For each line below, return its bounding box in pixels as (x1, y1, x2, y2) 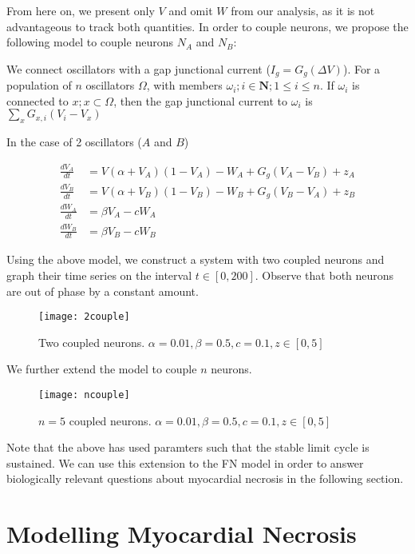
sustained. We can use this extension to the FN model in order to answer (6, 454, 364, 471)
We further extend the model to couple (6, 361, 197, 377)
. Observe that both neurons (255, 266, 394, 283)
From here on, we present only (6, 2, 155, 18)
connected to (6, 92, 69, 109)
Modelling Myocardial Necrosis (6, 517, 357, 550)
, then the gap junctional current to (113, 92, 288, 109)
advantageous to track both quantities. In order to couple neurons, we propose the (6, 18, 409, 34)
